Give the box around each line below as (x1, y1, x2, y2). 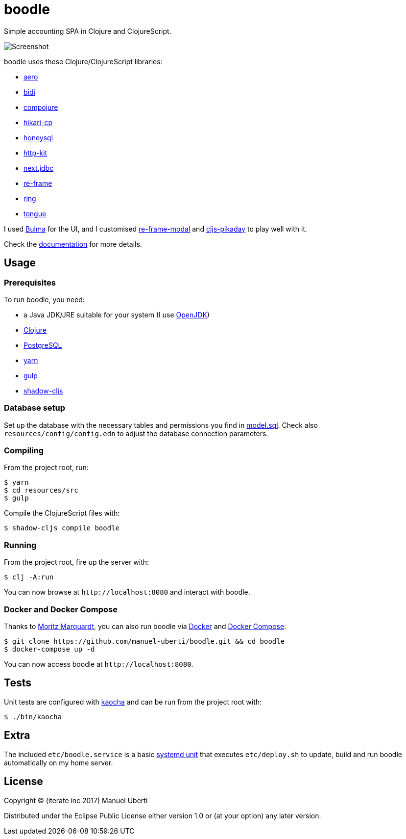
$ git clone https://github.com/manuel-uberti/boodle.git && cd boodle (4, 637, 285, 645)
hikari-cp (24, 118, 53, 127)
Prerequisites (4, 277, 56, 288)
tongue (24, 209, 47, 218)
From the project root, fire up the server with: (4, 558, 149, 567)
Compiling (4, 446, 44, 456)
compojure (24, 103, 58, 111)
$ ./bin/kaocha (4, 712, 62, 721)
